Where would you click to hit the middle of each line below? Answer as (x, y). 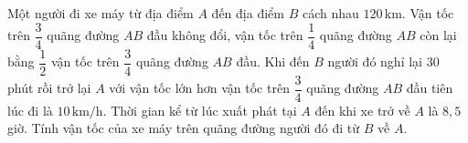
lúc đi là (30, 110)
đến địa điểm (248, 13)
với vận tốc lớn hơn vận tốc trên (199, 88)
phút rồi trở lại (49, 88)
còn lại (438, 35)
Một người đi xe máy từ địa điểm (101, 13)
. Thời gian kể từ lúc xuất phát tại (200, 110)
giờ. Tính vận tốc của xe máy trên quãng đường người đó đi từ (184, 128)
